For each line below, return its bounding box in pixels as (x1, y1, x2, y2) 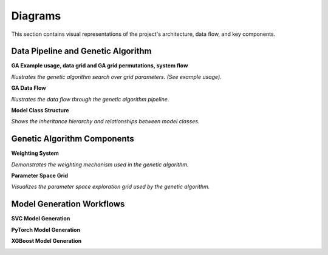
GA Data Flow (11, 84, 47, 92)
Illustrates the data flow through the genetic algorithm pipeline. (11, 95, 169, 103)
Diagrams (11, 9, 61, 22)
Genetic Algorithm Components (11, 134, 135, 144)
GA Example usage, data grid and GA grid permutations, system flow (11, 62, 188, 69)
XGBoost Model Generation (11, 237, 82, 245)
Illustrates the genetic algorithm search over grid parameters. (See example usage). (11, 73, 222, 80)
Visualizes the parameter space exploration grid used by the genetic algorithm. (11, 183, 210, 191)
